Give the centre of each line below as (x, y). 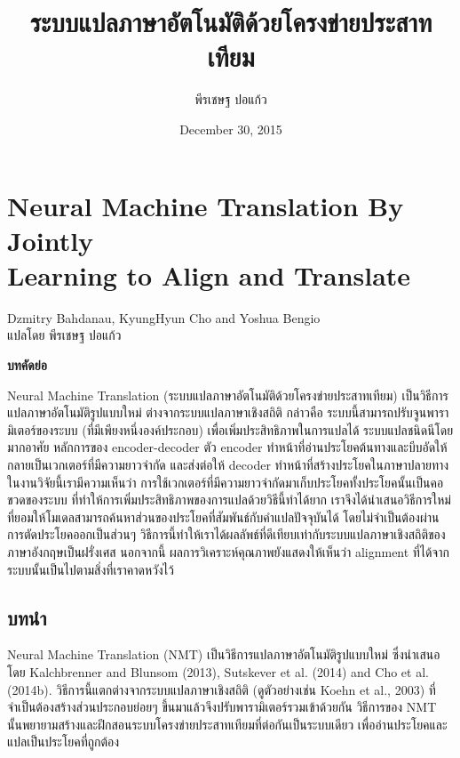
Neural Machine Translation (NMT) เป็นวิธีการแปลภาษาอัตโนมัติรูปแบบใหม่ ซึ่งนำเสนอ (224, 654)
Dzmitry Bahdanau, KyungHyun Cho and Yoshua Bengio (164, 317)
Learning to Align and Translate (209, 274)
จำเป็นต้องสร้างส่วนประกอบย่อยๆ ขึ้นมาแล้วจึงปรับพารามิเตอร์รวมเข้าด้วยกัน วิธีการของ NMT (222, 707)
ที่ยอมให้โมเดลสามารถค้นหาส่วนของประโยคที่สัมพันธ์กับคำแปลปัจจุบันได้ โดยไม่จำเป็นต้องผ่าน (223, 516)
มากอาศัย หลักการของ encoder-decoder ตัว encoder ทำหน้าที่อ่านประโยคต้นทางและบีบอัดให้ (227, 447)
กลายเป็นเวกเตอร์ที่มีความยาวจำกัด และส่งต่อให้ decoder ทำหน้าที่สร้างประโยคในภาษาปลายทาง (228, 464)
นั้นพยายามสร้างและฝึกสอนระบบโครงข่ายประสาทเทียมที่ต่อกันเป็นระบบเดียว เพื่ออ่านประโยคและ (227, 724)
